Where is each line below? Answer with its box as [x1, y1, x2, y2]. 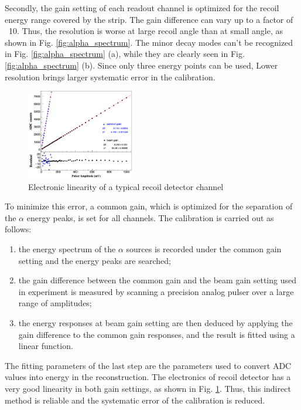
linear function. [18, 340, 73, 352]
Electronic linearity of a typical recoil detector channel [28, 180, 224, 192]
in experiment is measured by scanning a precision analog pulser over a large [18, 285, 294, 297]
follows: [5, 223, 32, 235]
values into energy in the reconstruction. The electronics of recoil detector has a [5, 371, 291, 383]
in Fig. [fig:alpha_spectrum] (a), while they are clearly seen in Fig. [5, 48, 245, 60]
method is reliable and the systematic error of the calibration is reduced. [5, 394, 265, 406]
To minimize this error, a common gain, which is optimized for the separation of [5, 200, 293, 212]
